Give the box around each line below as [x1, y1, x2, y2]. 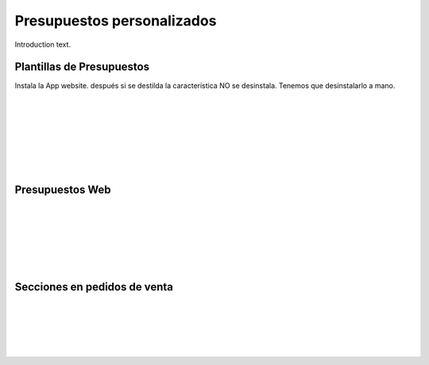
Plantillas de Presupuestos [14, 60, 150, 74]
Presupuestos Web [14, 183, 111, 196]
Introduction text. [14, 40, 71, 49]
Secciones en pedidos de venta [14, 280, 174, 294]
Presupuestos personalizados [14, 12, 217, 29]
